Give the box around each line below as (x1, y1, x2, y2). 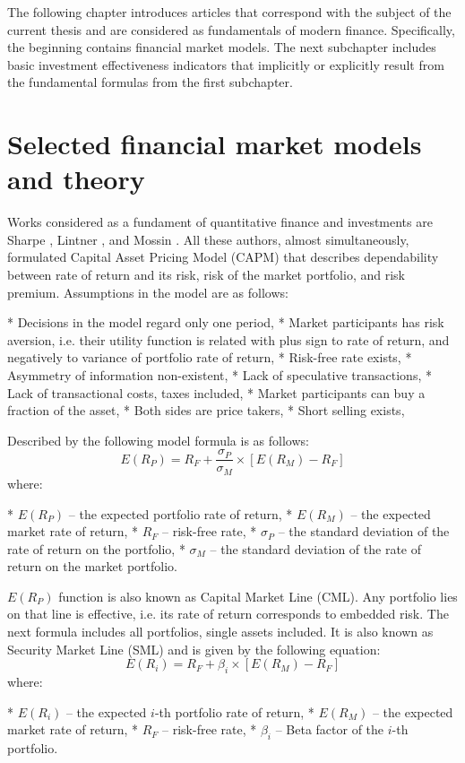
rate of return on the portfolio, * (7, 539, 185, 558)
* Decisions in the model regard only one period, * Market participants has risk (7, 313, 444, 332)
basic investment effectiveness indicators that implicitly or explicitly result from (7, 55, 444, 74)
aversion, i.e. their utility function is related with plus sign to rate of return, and (7, 330, 450, 349)
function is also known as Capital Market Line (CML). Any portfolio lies (58, 586, 458, 605)
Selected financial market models (7, 126, 422, 162)
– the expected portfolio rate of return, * (68, 504, 293, 523)
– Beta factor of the (275, 720, 384, 739)
